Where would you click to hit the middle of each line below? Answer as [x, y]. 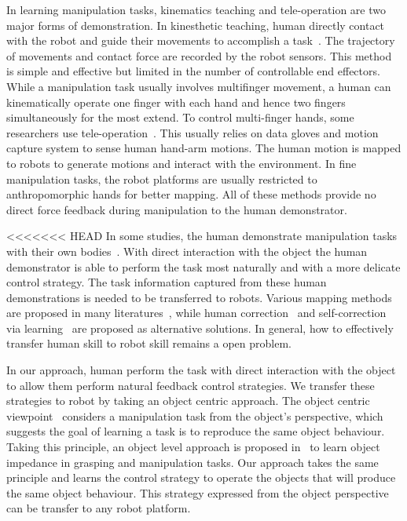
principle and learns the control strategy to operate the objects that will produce [201, 477]
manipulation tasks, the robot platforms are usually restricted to [162, 179]
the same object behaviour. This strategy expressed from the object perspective [198, 492]
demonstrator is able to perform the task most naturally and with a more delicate [203, 266]
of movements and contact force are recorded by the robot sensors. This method [199, 55]
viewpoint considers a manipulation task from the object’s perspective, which [195, 415]
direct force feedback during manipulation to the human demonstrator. [177, 209]
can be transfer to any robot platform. [99, 508]
